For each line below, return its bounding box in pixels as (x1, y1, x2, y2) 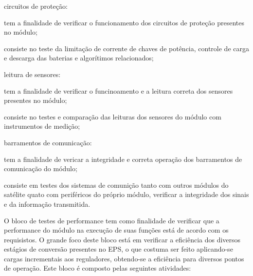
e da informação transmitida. (4, 198, 90, 209)
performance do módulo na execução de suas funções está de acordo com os (4, 225, 229, 235)
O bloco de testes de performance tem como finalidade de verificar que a (4, 215, 219, 225)
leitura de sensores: (4, 69, 61, 79)
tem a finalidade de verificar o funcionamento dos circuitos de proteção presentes (4, 17, 244, 27)
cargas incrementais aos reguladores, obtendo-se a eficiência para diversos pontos (4, 253, 244, 263)
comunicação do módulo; (4, 163, 77, 174)
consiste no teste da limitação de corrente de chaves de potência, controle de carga (4, 43, 249, 53)
